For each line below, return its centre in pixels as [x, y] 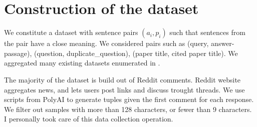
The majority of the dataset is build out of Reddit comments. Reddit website [122, 79]
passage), [18, 53]
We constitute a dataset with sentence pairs [71, 32]
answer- [223, 43]
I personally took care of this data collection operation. [89, 119]
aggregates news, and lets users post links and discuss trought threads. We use [124, 89]
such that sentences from [207, 32]
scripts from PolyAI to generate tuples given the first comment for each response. [129, 99]
